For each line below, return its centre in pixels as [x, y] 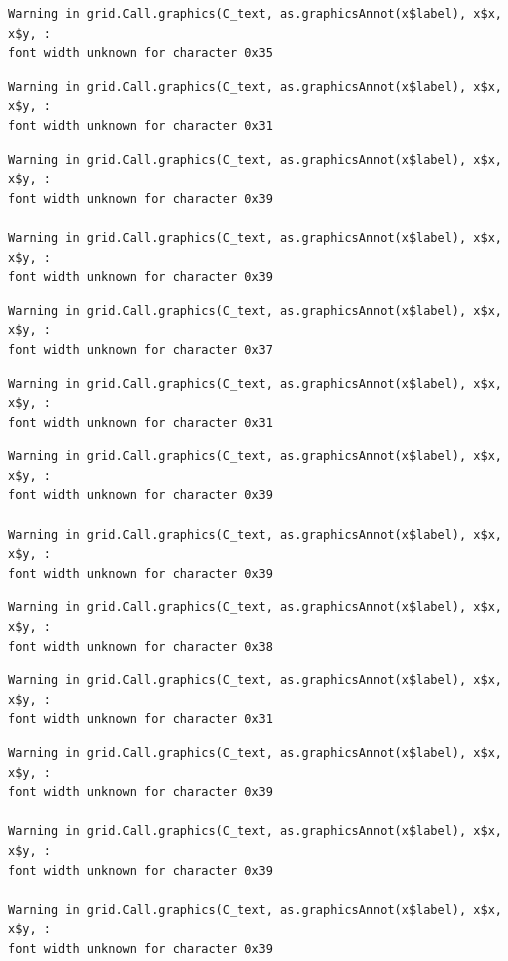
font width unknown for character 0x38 [140, 646]
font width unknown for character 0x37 [140, 349]
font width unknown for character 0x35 [140, 53]
